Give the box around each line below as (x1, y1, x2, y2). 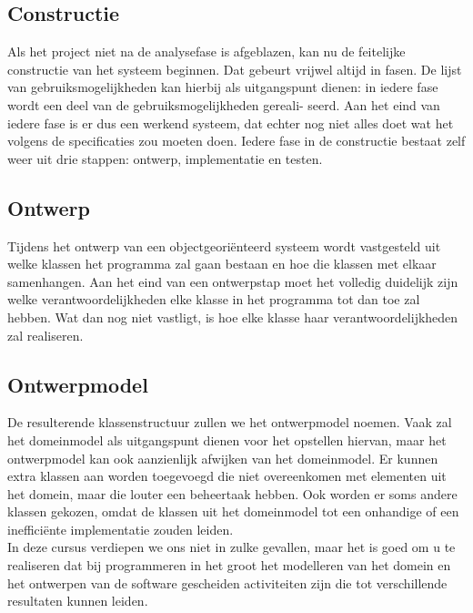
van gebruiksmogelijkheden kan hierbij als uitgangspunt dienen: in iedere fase (7, 77, 438, 97)
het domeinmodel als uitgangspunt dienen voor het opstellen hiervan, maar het (7, 430, 447, 449)
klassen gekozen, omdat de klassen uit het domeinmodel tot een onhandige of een (7, 502, 459, 521)
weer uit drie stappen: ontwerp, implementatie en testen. (7, 148, 323, 168)
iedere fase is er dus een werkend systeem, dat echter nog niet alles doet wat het (7, 113, 454, 132)
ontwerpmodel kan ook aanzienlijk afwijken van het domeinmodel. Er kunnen (7, 448, 438, 467)
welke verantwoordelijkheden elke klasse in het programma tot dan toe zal (7, 290, 420, 309)
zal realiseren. (7, 325, 84, 344)
